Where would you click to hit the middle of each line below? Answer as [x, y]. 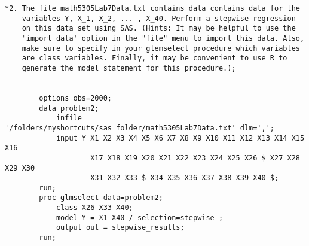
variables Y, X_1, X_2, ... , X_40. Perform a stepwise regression [159, 18]
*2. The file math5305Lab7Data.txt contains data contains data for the [152, 8]
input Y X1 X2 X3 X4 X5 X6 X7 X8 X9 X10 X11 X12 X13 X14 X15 [180, 138]
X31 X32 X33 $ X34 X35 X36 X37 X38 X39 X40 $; [185, 178]
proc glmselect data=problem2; [101, 198]
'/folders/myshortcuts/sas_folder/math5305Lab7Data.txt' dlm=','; [140, 128]
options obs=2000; [75, 98]
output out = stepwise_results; [120, 228]
